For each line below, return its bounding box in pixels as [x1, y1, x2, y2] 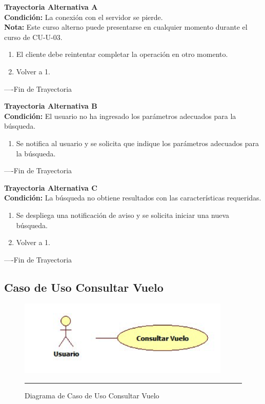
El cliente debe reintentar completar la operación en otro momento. [16, 49, 228, 59]
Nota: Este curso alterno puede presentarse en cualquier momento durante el [4, 22, 248, 32]
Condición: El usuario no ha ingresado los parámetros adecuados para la [4, 110, 236, 121]
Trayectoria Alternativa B [4, 100, 97, 111]
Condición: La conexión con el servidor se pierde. [4, 11, 163, 22]
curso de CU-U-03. [4, 31, 63, 42]
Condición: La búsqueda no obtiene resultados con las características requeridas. [4, 192, 261, 203]
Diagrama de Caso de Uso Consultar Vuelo [25, 390, 159, 400]
